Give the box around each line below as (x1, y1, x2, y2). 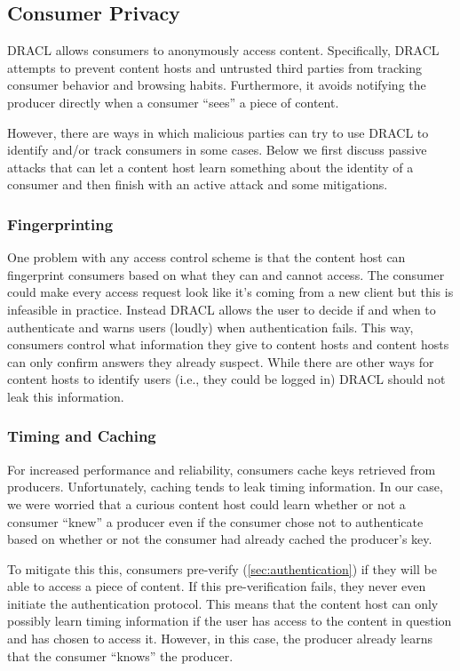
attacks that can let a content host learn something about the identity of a (7, 157, 414, 176)
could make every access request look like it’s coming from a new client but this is (7, 283, 454, 301)
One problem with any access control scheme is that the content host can (7, 248, 406, 267)
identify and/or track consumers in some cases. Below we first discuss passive (7, 140, 427, 159)
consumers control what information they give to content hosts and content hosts (7, 335, 449, 354)
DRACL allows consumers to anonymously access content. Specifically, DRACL (7, 41, 440, 60)
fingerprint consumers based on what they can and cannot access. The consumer (7, 265, 445, 284)
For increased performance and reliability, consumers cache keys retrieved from (7, 459, 436, 478)
